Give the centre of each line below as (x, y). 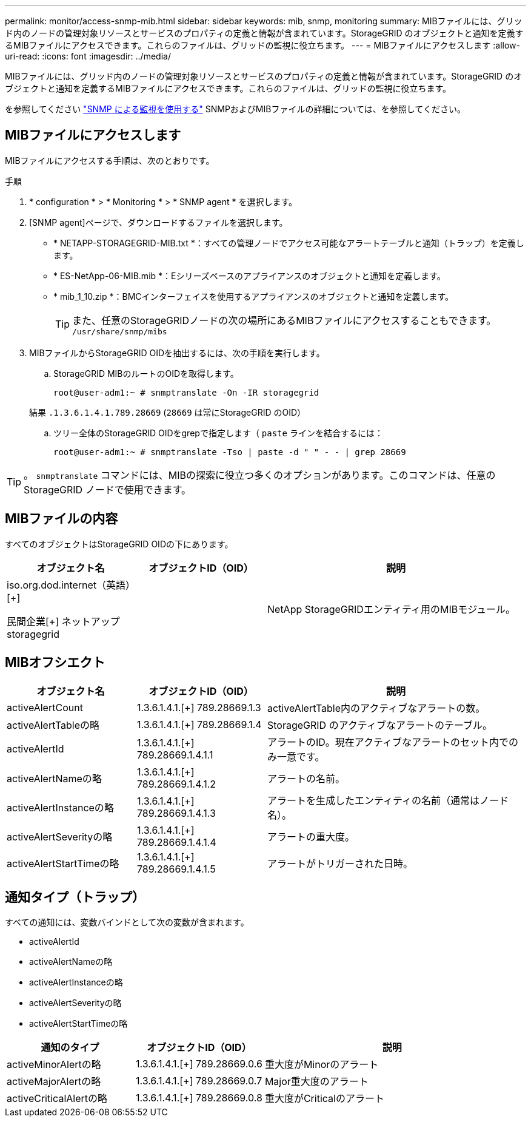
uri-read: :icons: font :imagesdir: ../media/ (88, 56)
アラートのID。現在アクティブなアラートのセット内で (388, 742)
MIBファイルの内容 (62, 519)
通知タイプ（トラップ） (75, 897)
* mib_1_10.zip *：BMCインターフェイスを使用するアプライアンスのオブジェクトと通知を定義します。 (254, 296)
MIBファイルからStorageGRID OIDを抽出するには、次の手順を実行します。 (177, 353)
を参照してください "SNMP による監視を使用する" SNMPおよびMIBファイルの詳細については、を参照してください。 (235, 109)
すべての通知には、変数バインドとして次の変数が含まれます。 (127, 922)
